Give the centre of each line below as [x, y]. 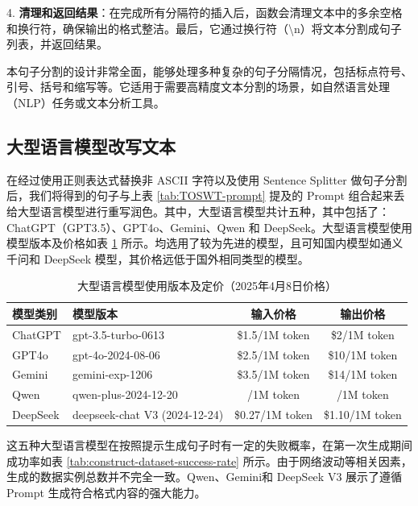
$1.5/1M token [273, 334]
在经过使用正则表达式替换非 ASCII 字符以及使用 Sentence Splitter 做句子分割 [207, 179]
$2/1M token [362, 334]
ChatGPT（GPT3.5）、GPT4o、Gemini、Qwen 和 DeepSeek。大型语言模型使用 [210, 227]
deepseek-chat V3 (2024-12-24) [148, 415]
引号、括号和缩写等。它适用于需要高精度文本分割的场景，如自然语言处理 [198, 87]
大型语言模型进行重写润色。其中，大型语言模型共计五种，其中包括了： [203, 211]
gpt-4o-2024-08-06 [116, 354]
